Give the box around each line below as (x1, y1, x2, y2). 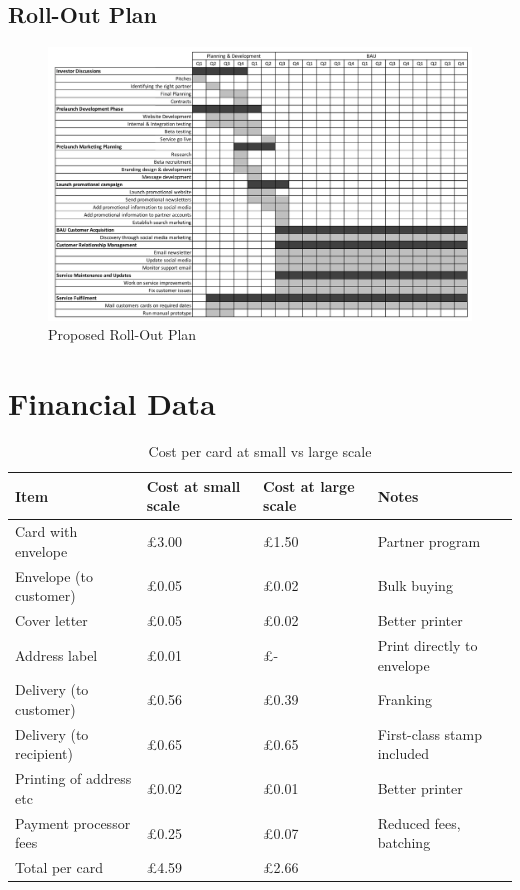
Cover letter (15, 610, 88, 631)
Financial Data (8, 383, 216, 424)
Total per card (15, 857, 103, 878)
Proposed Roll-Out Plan (48, 324, 197, 345)
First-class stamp (377, 723, 482, 744)
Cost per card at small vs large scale (148, 441, 372, 462)
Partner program (377, 531, 481, 552)
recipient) (15, 743, 73, 764)
